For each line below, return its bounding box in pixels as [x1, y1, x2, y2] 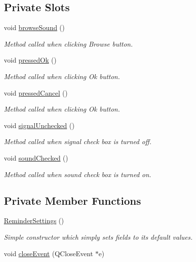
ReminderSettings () [4, 215, 64, 226]
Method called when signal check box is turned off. [4, 136, 151, 147]
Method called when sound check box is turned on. [4, 169, 151, 179]
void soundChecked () [4, 152, 68, 163]
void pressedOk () [4, 55, 57, 65]
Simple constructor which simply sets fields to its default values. [4, 231, 193, 242]
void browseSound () [4, 22, 65, 33]
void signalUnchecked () [4, 120, 75, 130]
